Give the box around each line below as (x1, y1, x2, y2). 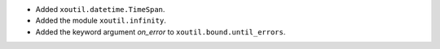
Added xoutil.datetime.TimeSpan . (35, 5, 165, 14)
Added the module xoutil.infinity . (35, 16, 166, 26)
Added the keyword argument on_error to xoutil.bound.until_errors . (35, 27, 286, 36)
